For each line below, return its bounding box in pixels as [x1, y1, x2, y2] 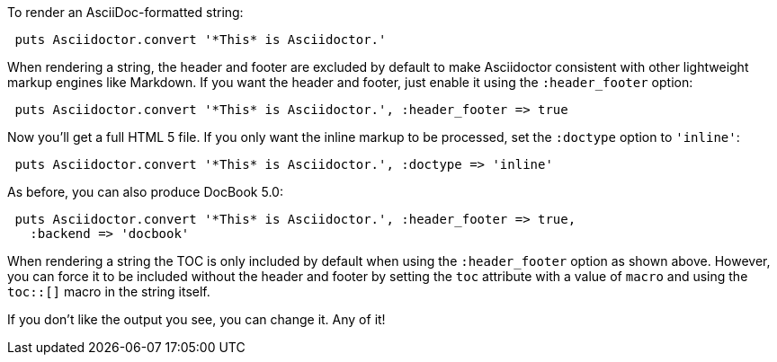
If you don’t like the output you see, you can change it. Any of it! [7, 312, 386, 327]
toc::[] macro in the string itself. [7, 284, 210, 299]
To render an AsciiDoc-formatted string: [7, 4, 244, 20]
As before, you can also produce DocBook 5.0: [7, 184, 283, 199]
